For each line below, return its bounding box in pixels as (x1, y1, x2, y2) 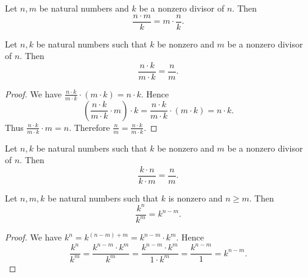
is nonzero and (168, 191, 223, 204)
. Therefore (69, 121, 110, 133)
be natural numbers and (39, 2, 129, 14)
